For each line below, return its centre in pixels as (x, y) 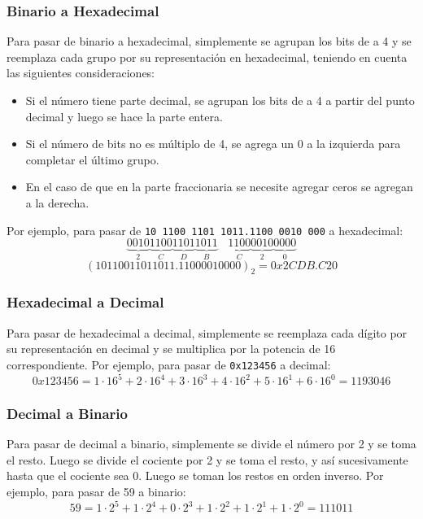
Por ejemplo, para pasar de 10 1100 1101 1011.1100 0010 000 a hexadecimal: (205, 230)
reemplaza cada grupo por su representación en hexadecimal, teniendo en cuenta (207, 57)
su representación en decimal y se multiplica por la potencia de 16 (171, 349)
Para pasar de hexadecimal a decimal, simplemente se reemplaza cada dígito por (207, 332)
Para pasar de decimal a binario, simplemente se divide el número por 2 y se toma (211, 444)
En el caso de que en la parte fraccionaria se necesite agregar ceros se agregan (219, 187)
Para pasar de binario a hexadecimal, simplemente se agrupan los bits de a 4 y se (209, 41)
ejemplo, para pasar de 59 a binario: (96, 492)
